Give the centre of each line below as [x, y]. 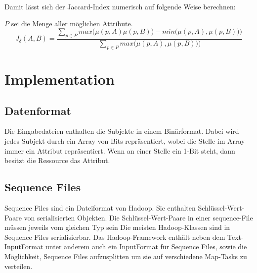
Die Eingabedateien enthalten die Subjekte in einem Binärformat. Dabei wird [122, 131]
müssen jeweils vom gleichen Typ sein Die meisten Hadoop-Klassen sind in [117, 227]
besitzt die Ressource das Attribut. [57, 160]
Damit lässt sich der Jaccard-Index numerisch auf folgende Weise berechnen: [120, 6]
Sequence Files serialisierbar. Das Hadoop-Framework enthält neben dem [115, 237]
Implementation [60, 79]
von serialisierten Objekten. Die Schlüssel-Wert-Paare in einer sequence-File [138, 217]
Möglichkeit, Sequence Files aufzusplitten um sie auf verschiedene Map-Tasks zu [126, 256]
